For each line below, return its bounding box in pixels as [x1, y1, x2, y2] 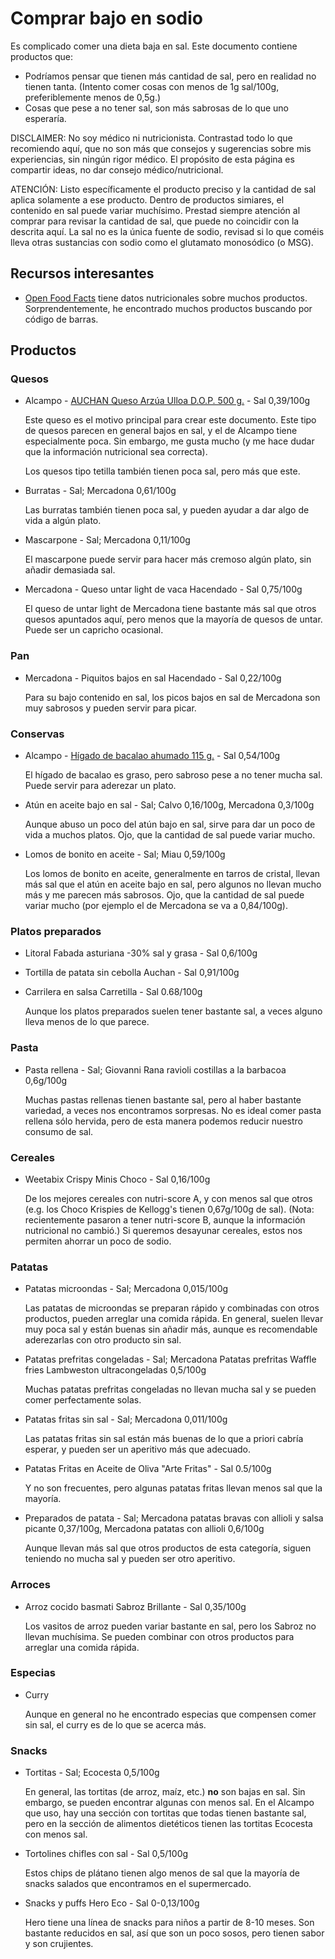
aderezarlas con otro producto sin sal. [24, 1334, 182, 1346]
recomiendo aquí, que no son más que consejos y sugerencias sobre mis [10, 142, 312, 154]
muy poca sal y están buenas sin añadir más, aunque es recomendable [24, 1323, 318, 1336]
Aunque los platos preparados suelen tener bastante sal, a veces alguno [24, 1005, 323, 1017]
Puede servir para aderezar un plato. [24, 780, 177, 792]
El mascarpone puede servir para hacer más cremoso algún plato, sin [24, 553, 312, 566]
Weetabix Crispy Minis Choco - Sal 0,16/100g [24, 1173, 211, 1185]
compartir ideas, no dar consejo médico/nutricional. [10, 163, 224, 176]
